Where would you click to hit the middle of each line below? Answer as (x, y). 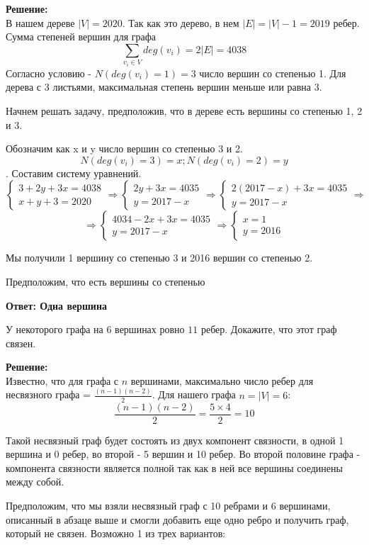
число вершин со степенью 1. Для (273, 73)
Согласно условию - (49, 73)
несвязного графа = (49, 394)
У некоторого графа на (55, 329)
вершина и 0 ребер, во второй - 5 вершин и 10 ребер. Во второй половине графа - (183, 454)
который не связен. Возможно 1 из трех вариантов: (116, 533)
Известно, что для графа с (62, 380)
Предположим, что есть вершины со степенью (106, 281)
